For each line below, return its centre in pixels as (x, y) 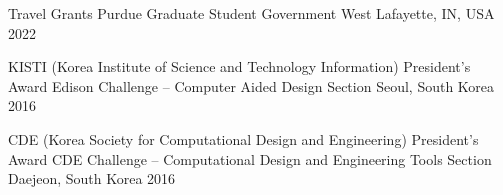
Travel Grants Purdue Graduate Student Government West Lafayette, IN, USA (251, 13)
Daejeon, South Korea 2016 (92, 178)
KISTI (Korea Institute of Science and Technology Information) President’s (239, 66)
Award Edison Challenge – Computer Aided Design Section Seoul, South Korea (251, 85)
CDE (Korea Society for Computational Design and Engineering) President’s (243, 138)
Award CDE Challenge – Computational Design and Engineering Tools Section (250, 158)
